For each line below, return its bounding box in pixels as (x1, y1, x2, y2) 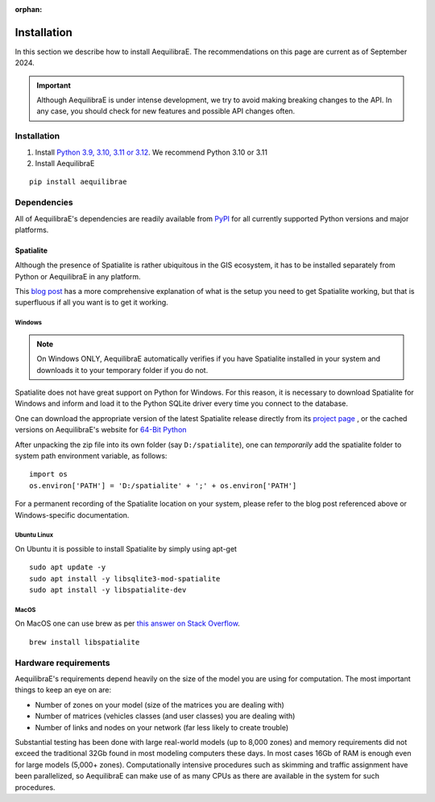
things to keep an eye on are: (14, 685, 112, 695)
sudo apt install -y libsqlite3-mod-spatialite (29, 574, 221, 583)
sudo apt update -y (29, 563, 106, 572)
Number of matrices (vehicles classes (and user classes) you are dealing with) (35, 711, 296, 721)
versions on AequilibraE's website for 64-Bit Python (14, 425, 187, 435)
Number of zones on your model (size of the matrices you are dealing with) (35, 700, 285, 709)
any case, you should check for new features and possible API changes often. (36, 106, 296, 116)
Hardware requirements (14, 657, 110, 668)
